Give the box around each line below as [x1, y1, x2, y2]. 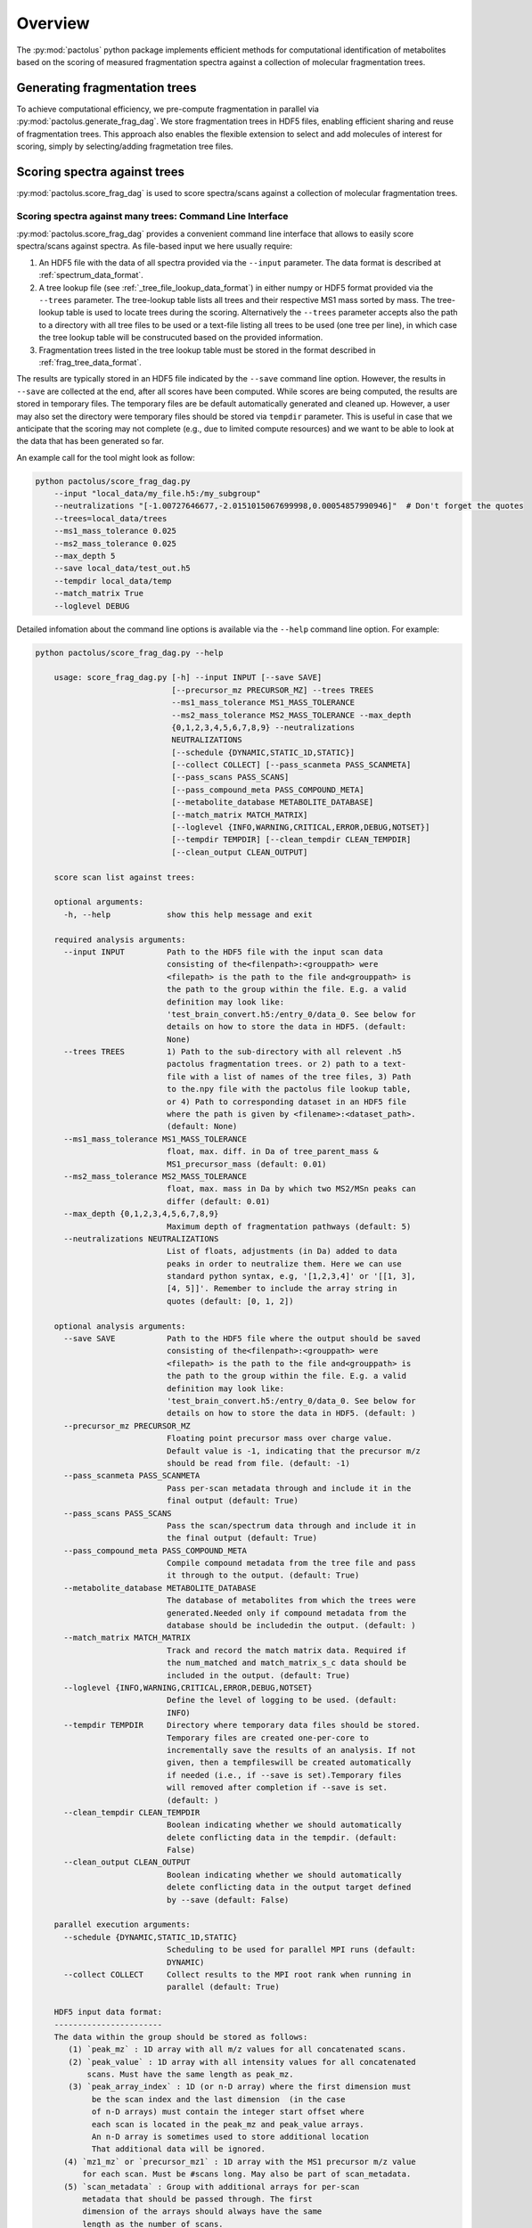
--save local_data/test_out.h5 [53, 563, 191, 574]
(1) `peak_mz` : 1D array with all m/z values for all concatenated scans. [68, 2044, 407, 2054]
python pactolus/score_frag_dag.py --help [35, 647, 224, 658]
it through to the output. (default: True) [166, 1570, 360, 1581]
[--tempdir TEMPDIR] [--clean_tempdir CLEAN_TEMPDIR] [171, 834, 412, 845]
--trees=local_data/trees [53, 513, 168, 523]
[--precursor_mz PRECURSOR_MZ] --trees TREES [171, 684, 374, 695]
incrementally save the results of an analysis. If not [166, 1745, 416, 1755]
